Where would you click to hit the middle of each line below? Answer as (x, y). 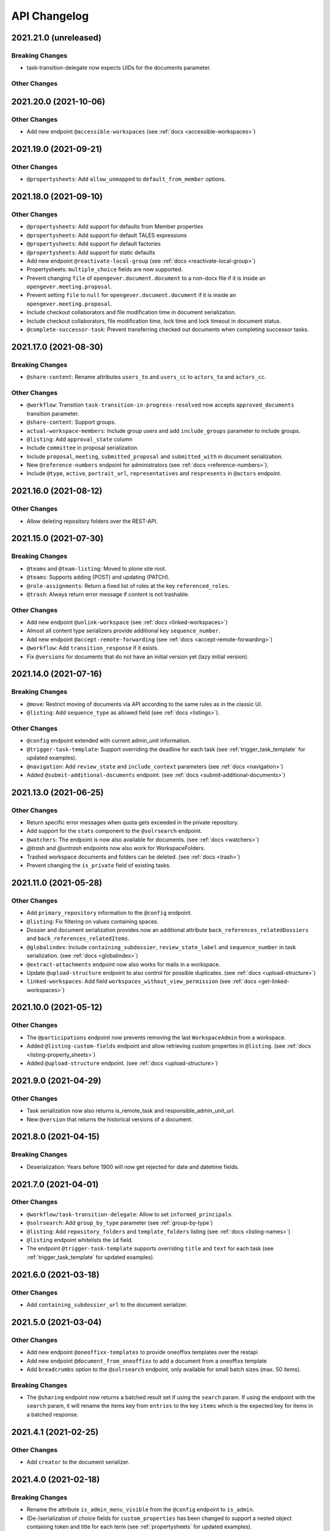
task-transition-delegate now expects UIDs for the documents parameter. (119, 68)
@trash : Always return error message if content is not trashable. (108, 594)
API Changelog (50, 16)
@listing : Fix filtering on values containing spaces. (93, 921)
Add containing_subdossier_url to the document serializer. (107, 1304)
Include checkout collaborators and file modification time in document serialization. (131, 312)
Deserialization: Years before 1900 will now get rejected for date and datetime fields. (133, 1167)
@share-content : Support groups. (71, 422)
